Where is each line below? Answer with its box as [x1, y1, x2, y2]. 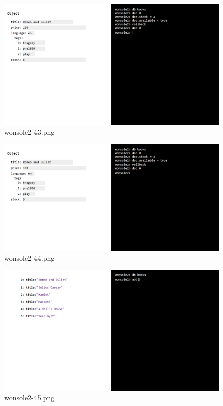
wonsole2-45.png [4, 392, 55, 403]
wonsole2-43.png [4, 127, 55, 137]
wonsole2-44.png [4, 252, 55, 263]
